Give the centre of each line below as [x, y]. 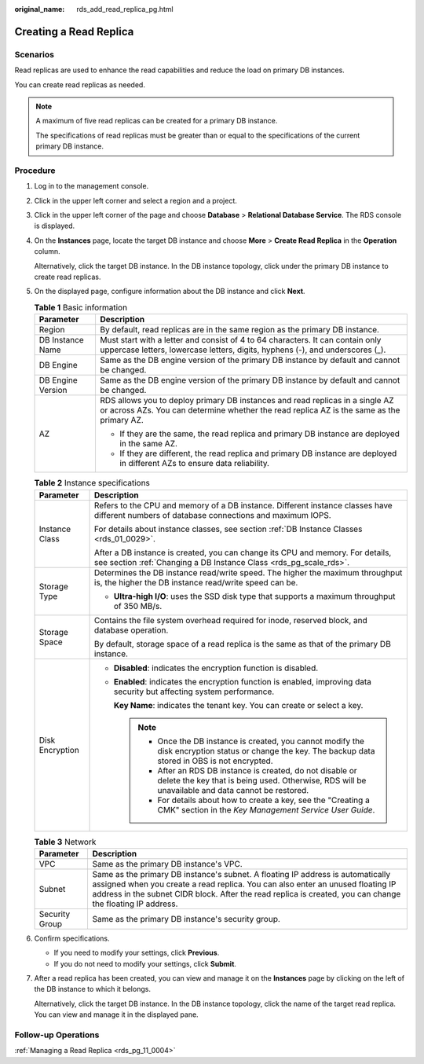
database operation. [132, 630]
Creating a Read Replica [74, 31]
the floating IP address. [135, 904]
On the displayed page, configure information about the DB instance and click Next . [170, 292]
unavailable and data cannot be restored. [233, 790]
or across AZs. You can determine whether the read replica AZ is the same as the [250, 410]
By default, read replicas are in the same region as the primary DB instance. [239, 330]
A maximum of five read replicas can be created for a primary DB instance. [157, 121]
